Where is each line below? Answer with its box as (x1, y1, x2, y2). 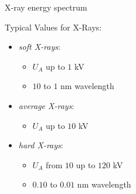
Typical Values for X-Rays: (5, 21, 102, 33)
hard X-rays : (18, 139, 63, 151)
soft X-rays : (18, 40, 60, 53)
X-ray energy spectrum (5, 1, 87, 13)
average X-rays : (18, 99, 74, 111)
